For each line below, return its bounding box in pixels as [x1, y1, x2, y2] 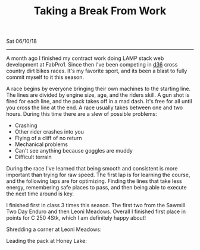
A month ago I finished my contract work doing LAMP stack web [6, 55, 164, 62]
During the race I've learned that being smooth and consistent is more [6, 165, 178, 172]
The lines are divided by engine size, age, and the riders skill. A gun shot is [6, 91, 190, 99]
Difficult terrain [14, 153, 52, 161]
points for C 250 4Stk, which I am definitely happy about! [6, 214, 146, 221]
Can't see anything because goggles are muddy [14, 147, 133, 154]
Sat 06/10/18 [6, 37, 37, 45]
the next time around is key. [6, 190, 74, 197]
